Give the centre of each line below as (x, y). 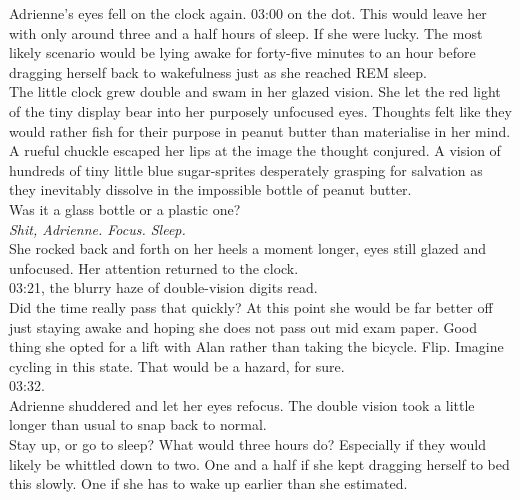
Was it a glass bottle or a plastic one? (125, 208)
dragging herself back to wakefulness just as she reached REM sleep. (218, 71)
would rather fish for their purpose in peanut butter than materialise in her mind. (260, 130)
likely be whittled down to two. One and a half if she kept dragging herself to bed (259, 463)
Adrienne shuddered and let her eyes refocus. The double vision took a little (242, 404)
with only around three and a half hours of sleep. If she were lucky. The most (246, 32)
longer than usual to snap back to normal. (138, 424)
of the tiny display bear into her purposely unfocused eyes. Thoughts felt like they (260, 110)
